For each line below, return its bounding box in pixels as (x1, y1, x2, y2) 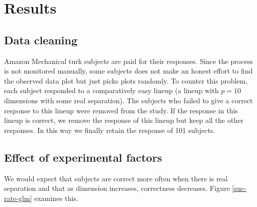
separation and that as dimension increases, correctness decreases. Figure (4, 183, 230, 193)
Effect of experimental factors (4, 149, 162, 165)
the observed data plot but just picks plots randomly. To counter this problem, (4, 75, 248, 86)
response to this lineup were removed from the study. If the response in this (4, 105, 238, 115)
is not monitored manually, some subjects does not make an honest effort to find (4, 65, 253, 76)
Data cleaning (4, 32, 78, 47)
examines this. (34, 192, 78, 203)
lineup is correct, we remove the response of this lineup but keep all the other (4, 115, 244, 125)
